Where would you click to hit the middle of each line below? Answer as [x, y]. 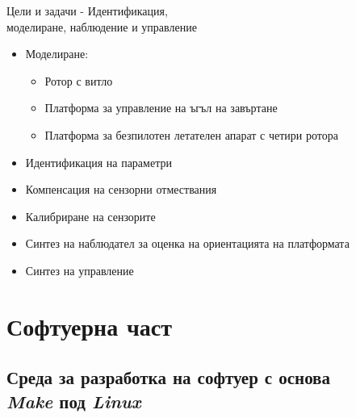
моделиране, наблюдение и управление [102, 26]
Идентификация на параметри [98, 162]
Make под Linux [74, 401]
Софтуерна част [89, 326]
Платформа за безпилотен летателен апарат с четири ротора [191, 134]
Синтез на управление [80, 270]
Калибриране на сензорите [90, 216]
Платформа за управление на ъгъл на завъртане [161, 108]
